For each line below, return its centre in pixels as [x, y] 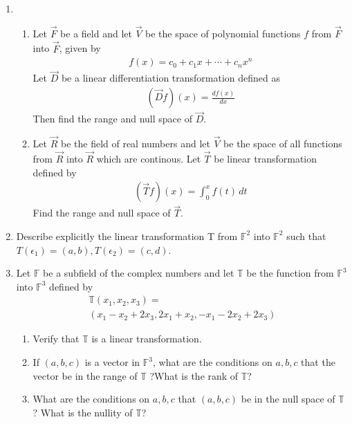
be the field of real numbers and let [135, 144]
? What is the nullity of [83, 412]
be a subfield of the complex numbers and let [139, 273]
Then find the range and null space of [112, 119]
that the [318, 362]
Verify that [56, 339]
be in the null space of [288, 399]
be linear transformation [266, 158]
